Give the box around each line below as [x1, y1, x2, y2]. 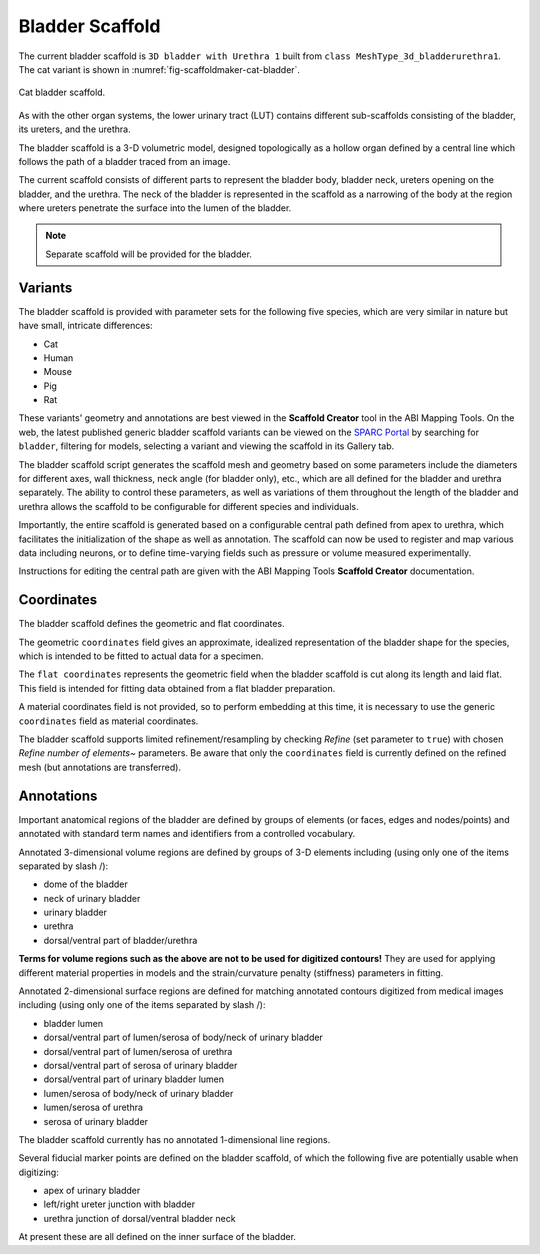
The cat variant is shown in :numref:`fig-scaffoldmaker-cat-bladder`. [18, 63, 300, 75]
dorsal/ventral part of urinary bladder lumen [43, 1073, 225, 1085]
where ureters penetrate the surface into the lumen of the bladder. [18, 202, 292, 214]
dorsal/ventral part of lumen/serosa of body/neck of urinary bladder [43, 1031, 324, 1044]
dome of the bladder [43, 878, 129, 890]
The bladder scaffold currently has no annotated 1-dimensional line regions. [18, 1133, 331, 1145]
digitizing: [18, 1166, 59, 1178]
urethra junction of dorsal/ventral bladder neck [43, 1212, 236, 1224]
